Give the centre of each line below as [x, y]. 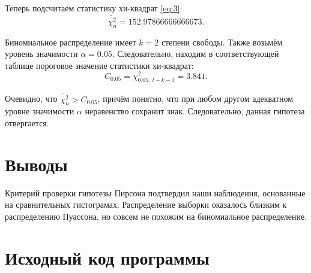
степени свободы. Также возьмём [222, 42]
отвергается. [27, 123]
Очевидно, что [31, 98]
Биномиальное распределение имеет [71, 42]
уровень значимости [41, 54]
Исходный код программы [107, 257]
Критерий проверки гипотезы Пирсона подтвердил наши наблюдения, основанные [155, 192]
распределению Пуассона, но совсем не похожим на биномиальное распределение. [156, 216]
